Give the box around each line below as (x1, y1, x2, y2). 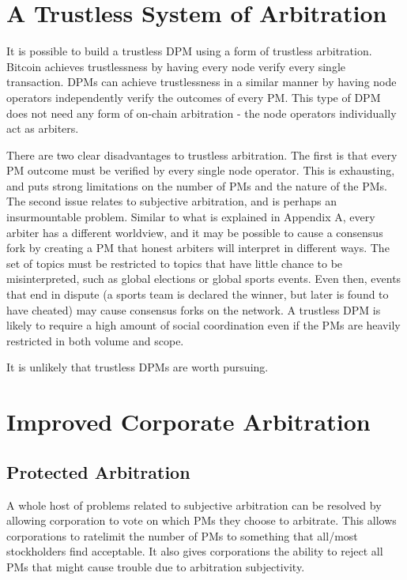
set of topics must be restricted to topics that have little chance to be (6, 254, 343, 271)
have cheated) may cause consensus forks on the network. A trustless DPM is (6, 301, 381, 318)
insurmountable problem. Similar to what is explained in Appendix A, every (6, 209, 375, 225)
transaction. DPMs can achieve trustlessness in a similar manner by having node (6, 73, 397, 90)
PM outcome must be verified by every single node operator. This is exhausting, (6, 162, 395, 179)
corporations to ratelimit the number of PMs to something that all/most (6, 527, 358, 544)
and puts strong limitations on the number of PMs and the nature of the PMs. (6, 177, 387, 194)
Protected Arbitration (6, 459, 190, 484)
